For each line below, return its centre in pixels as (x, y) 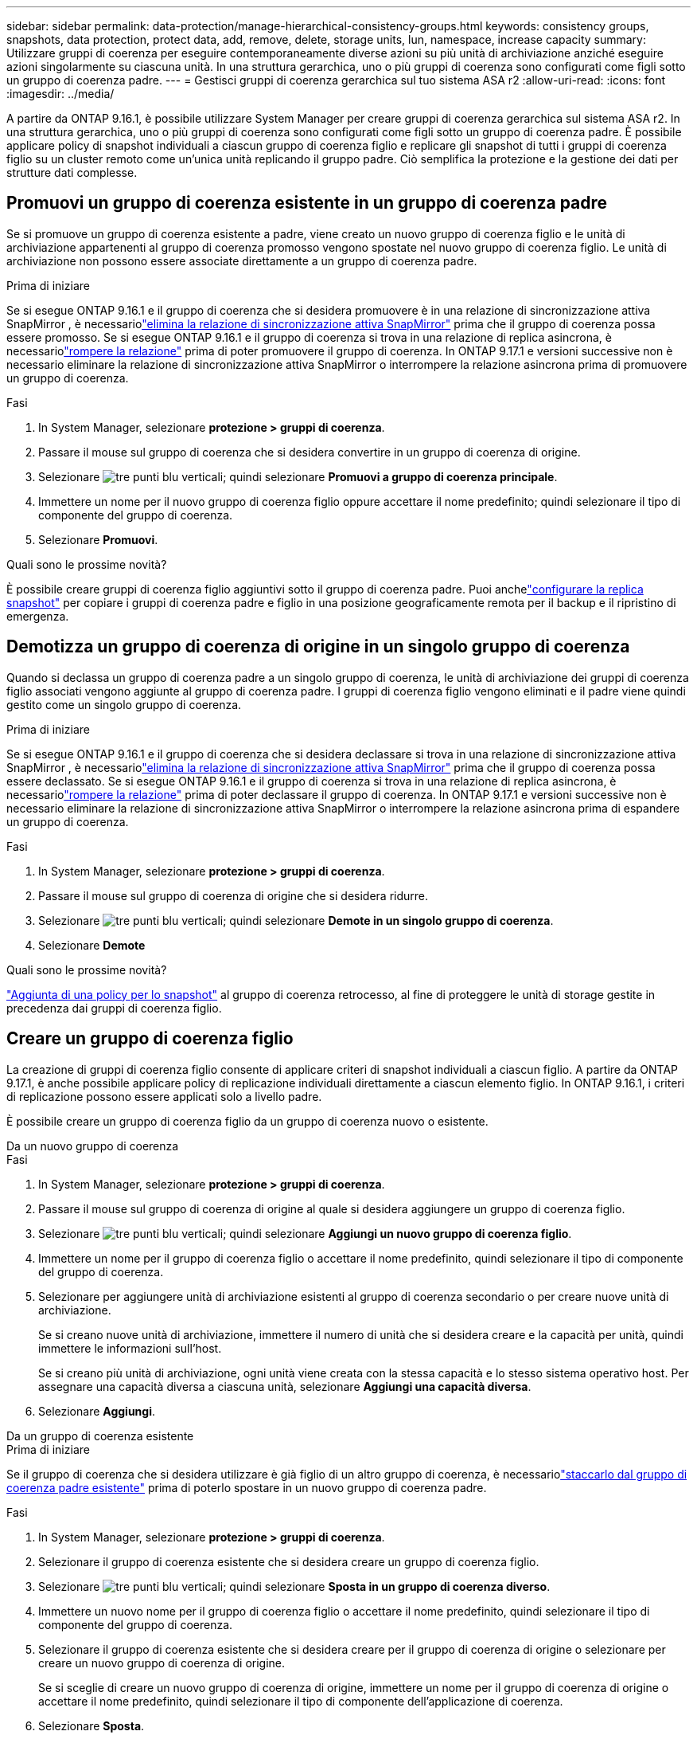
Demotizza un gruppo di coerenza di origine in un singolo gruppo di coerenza (318, 647)
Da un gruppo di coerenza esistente (100, 1435)
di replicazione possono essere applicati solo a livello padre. (164, 1096)
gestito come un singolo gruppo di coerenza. (124, 704)
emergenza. (38, 616)
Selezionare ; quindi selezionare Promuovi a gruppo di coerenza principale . (298, 476)
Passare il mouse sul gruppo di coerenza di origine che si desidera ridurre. (234, 895)
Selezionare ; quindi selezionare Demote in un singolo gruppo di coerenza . (296, 920)
